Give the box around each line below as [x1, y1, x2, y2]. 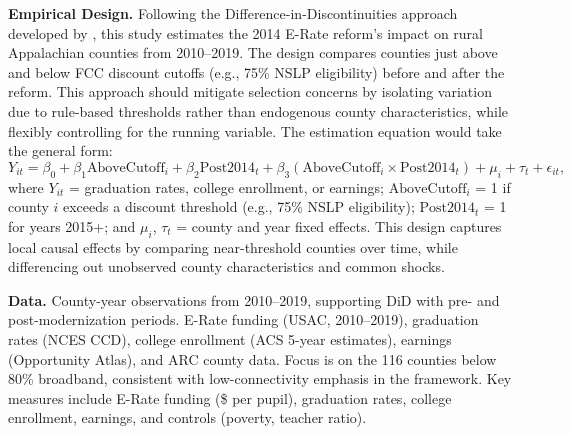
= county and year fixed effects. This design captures [176, 215, 502, 236]
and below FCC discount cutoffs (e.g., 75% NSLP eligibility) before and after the [8, 61, 505, 82]
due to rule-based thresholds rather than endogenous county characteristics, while [8, 100, 509, 121]
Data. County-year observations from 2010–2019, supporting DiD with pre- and [8, 289, 500, 310]
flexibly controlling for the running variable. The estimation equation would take [8, 120, 502, 141]
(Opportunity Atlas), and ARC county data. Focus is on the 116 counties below [8, 348, 497, 369]
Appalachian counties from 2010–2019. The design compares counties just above [8, 42, 498, 63]
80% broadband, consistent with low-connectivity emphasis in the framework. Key [8, 368, 512, 389]
